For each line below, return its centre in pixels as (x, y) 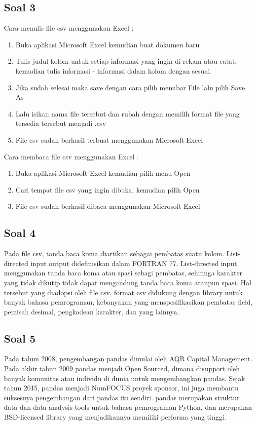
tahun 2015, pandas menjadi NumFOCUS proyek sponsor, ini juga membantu (121, 388)
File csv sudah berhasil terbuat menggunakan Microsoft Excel (109, 139)
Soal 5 (20, 338)
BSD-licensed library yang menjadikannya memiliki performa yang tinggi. (115, 417)
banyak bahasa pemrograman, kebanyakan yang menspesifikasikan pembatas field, (128, 302)
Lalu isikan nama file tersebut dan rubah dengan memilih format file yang (128, 113)
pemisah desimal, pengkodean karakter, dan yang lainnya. (91, 311)
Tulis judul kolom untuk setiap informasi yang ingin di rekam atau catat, (126, 61)
